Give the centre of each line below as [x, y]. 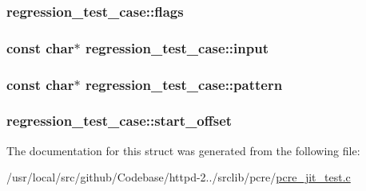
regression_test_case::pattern [184, 84]
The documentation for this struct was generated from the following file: [183, 150]
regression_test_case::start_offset [119, 121]
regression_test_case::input [177, 47]
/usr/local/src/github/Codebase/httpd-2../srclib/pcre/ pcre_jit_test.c [179, 177]
